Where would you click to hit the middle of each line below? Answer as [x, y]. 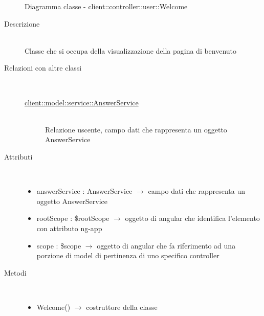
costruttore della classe [122, 307]
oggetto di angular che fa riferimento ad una [166, 245]
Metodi [15, 272]
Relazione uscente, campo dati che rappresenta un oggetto [136, 129]
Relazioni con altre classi [43, 68]
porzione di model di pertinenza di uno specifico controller [128, 255]
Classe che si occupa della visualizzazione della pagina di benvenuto [131, 50]
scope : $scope [59, 245]
